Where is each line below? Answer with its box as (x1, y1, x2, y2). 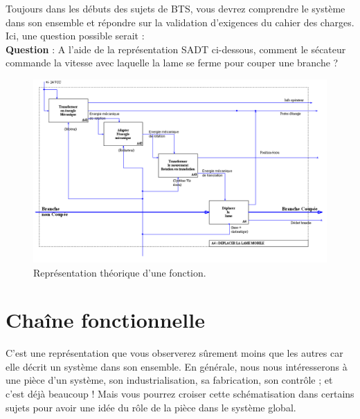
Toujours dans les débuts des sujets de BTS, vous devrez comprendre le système (6, 1, 345, 15)
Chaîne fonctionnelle (6, 306, 205, 334)
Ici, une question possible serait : (6, 28, 145, 43)
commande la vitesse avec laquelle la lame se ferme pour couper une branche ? (6, 55, 339, 70)
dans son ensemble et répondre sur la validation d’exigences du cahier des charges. (6, 15, 354, 29)
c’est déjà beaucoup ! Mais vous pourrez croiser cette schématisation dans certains (6, 387, 354, 401)
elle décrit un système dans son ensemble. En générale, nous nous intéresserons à (6, 359, 348, 373)
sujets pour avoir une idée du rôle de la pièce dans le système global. (6, 400, 296, 414)
